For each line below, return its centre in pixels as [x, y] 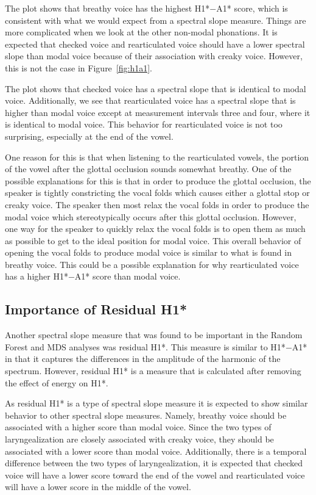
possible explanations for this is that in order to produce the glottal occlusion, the [158, 180]
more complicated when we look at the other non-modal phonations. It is [141, 32]
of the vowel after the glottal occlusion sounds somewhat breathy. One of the [148, 169]
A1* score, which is [252, 8]
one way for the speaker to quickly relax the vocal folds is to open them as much [155, 229]
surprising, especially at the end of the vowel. [89, 136]
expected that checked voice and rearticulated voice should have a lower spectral [155, 44]
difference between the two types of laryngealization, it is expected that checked [154, 463]
